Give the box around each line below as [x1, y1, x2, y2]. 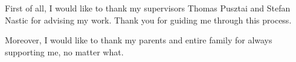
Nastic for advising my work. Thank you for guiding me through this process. [5, 13, 292, 26]
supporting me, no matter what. [5, 45, 124, 58]
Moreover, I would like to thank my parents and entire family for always [5, 34, 272, 46]
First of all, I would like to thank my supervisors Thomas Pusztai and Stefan [5, 2, 291, 14]
